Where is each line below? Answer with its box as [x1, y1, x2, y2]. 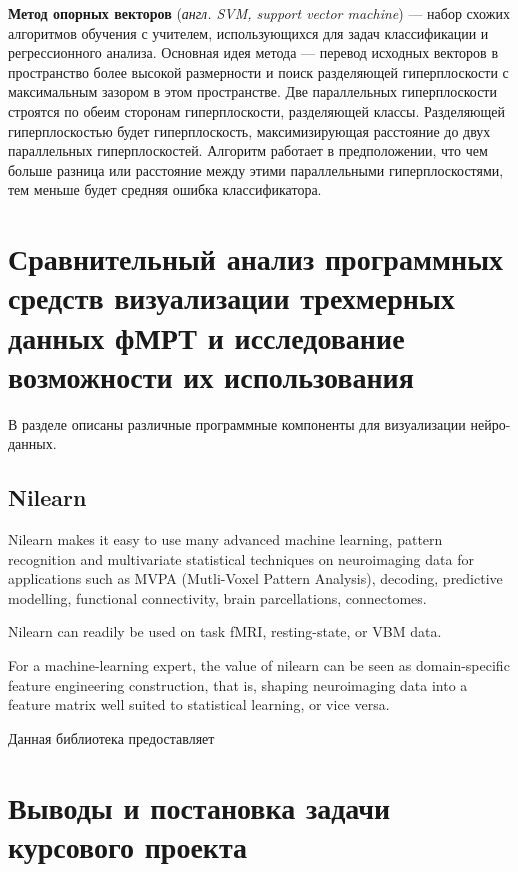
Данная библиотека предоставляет [8, 727, 215, 748]
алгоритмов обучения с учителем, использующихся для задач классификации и [8, 22, 489, 43]
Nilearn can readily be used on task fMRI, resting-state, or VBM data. [8, 621, 442, 642]
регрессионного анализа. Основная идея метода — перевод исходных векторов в [8, 42, 498, 63]
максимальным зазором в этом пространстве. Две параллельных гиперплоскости [8, 81, 497, 102]
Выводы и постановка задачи [8, 786, 391, 827]
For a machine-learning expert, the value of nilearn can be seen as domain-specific [8, 654, 510, 675]
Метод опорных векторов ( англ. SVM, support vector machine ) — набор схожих [8, 3, 510, 23]
